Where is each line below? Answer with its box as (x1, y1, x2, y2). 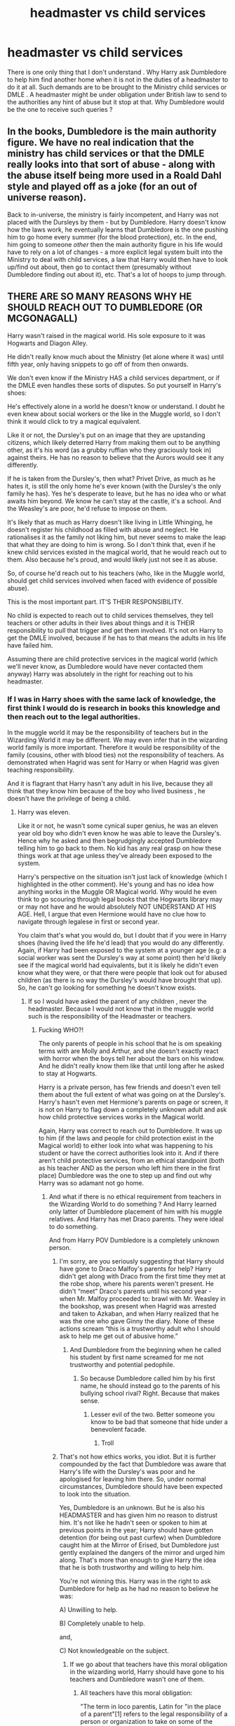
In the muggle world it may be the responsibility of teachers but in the (7, 728, 208, 736)
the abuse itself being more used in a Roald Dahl (7, 170, 222, 182)
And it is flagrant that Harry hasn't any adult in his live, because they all (7, 779, 213, 788)
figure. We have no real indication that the (7, 137, 194, 149)
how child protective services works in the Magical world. (38, 1112, 206, 1121)
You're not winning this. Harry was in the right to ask (59, 1577, 211, 1585)
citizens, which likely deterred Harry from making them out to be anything (7, 438, 220, 446)
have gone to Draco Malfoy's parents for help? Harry (59, 1264, 212, 1273)
